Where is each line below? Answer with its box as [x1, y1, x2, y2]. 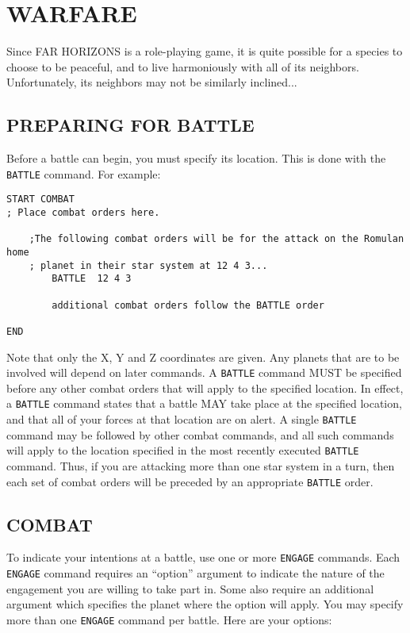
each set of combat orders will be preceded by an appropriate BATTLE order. [6, 473, 374, 489]
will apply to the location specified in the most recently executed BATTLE [6, 442, 359, 458]
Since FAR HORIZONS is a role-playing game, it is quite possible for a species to [6, 43, 403, 59]
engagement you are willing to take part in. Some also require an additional [6, 580, 374, 597]
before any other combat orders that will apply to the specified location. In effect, [6, 379, 404, 396]
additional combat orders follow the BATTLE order [52, 299, 324, 311]
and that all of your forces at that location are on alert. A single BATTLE [6, 411, 357, 428]
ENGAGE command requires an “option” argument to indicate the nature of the [6, 565, 385, 581]
